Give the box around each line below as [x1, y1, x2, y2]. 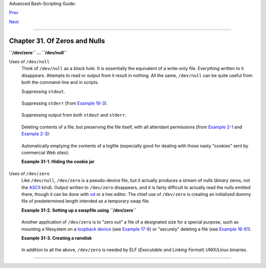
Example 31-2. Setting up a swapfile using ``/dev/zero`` [21, 207, 136, 213]
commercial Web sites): [21, 150, 69, 155]
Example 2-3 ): [21, 131, 50, 137]
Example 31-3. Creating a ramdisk [21, 235, 92, 241]
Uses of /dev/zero [9, 170, 50, 176]
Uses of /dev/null [9, 59, 50, 65]
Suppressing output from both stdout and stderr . [21, 112, 127, 118]
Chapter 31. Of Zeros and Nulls [9, 37, 105, 45]
